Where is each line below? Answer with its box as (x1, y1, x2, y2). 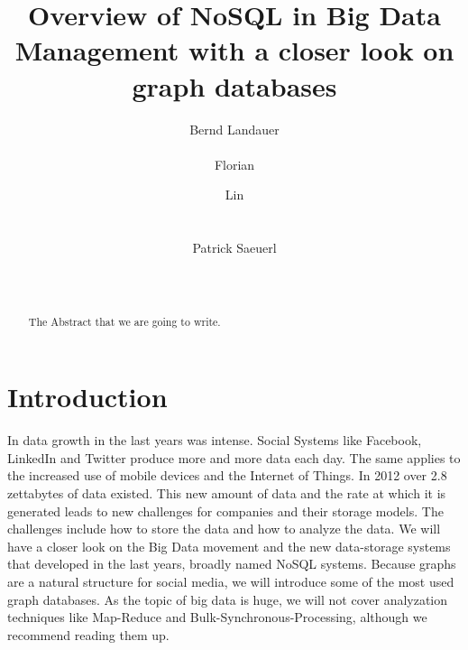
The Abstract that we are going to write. (28, 313, 221, 329)
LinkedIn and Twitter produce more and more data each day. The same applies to (7, 448, 461, 467)
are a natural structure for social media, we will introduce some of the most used (7, 571, 454, 590)
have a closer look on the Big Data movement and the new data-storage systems (7, 536, 451, 555)
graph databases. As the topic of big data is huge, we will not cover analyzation (7, 590, 448, 608)
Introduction (7, 378, 168, 415)
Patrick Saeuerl (192, 238, 277, 257)
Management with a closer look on (14, 32, 454, 69)
